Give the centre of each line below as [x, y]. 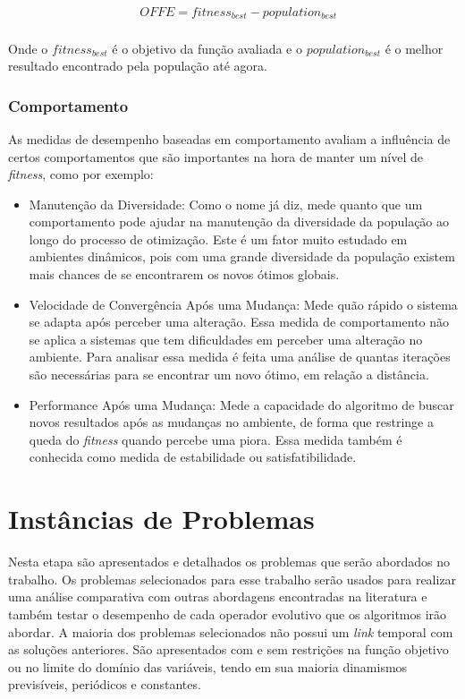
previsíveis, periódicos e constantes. [105, 684]
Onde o [28, 48]
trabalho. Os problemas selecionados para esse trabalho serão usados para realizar [232, 579]
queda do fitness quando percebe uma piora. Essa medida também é [216, 439]
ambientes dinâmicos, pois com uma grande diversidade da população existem [242, 256]
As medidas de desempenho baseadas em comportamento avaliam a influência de [229, 138]
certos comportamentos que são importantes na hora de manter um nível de [216, 156]
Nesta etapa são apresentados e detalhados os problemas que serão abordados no [229, 562]
